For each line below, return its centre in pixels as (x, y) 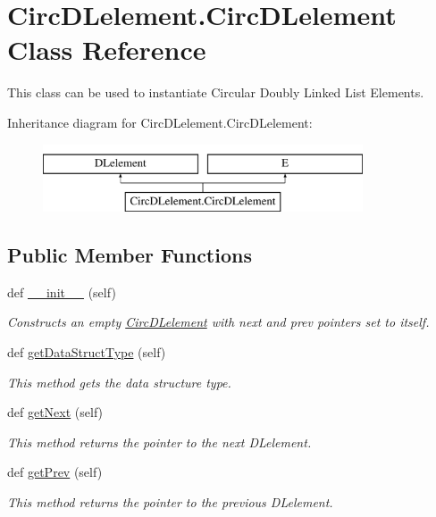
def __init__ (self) (62, 292)
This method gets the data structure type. (119, 382)
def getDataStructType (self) (87, 352)
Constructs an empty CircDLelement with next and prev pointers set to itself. (218, 322)
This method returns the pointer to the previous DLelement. (170, 502)
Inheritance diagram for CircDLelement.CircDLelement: (160, 122)
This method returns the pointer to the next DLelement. (159, 442)
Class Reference (107, 50)
